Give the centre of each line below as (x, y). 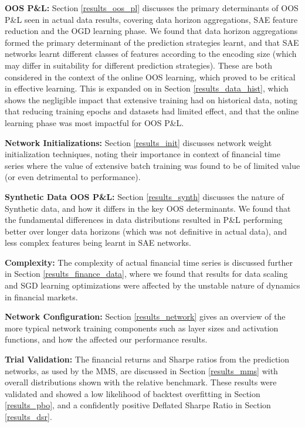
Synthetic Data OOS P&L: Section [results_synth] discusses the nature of (144, 196)
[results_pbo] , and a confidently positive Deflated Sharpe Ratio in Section (138, 405)
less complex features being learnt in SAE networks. (98, 243)
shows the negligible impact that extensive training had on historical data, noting (151, 99)
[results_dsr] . (28, 416)
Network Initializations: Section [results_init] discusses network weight (138, 142)
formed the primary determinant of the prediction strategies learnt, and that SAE (152, 42)
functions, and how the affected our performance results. (106, 339)
